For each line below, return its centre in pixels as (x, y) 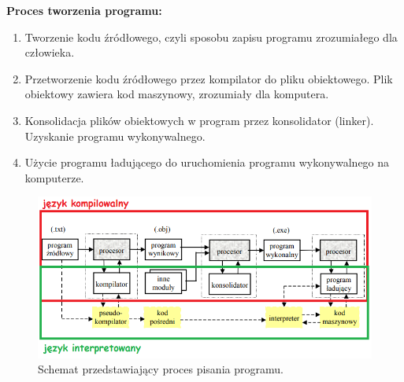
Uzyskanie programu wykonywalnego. (115, 136)
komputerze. (54, 177)
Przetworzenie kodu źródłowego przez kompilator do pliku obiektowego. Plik (209, 78)
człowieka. (50, 52)
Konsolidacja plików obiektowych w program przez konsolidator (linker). (199, 120)
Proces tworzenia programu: (84, 10)
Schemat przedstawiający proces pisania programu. (161, 369)
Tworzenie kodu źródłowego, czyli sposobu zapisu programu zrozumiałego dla (211, 37)
